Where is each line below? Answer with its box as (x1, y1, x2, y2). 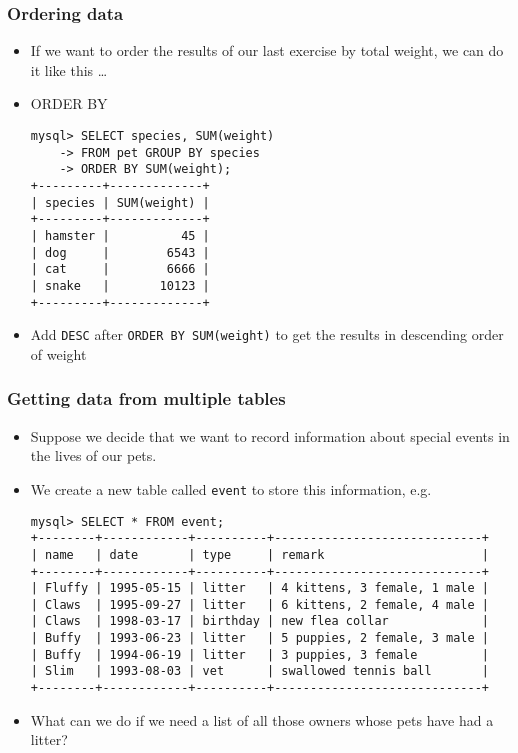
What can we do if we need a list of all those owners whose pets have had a (30, 709, 494, 730)
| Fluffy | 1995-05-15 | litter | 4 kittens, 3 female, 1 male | (30, 581, 489, 596)
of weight (30, 343, 87, 364)
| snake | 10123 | (30, 278, 210, 293)
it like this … (30, 59, 108, 80)
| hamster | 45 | (30, 228, 210, 243)
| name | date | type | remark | (30, 547, 489, 562)
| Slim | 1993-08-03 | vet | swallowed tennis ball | (30, 664, 489, 679)
